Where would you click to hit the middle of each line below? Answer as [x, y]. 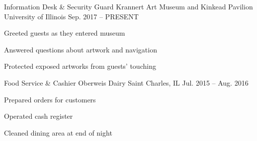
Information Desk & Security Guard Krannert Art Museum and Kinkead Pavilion [128, 6]
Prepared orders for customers [50, 99]
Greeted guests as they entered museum [65, 33]
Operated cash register [39, 116]
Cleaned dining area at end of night [58, 132]
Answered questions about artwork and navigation [81, 49]
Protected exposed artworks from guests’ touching [80, 66]
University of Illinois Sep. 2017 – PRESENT [71, 16]
